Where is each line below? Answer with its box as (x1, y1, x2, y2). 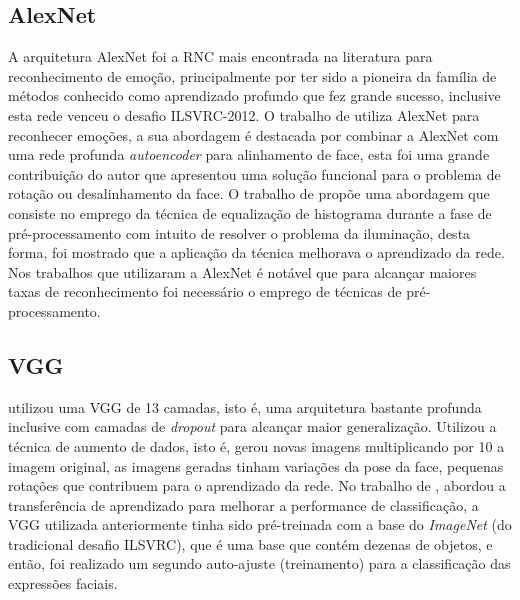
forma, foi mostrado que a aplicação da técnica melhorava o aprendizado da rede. (8, 242, 505, 263)
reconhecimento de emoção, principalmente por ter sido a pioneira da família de (8, 65, 497, 86)
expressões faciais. (8, 573, 118, 594)
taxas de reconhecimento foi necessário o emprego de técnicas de (8, 281, 402, 302)
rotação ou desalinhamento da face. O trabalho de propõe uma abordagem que (8, 183, 490, 204)
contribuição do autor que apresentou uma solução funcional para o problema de (8, 163, 501, 184)
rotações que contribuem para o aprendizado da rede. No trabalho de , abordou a (8, 475, 506, 496)
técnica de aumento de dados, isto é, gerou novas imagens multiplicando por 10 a (8, 435, 505, 456)
